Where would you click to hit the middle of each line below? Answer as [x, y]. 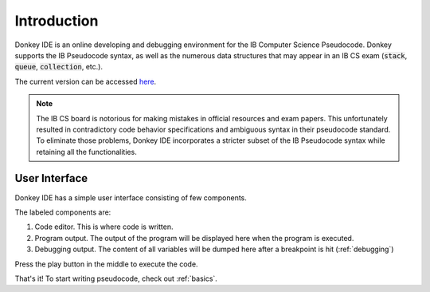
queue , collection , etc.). [59, 67]
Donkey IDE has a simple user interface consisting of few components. [131, 197]
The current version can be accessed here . [86, 81]
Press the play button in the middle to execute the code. [106, 264]
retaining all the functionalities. [86, 152]
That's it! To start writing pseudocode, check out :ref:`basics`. [116, 278]
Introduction [57, 21]
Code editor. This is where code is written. [104, 227]
